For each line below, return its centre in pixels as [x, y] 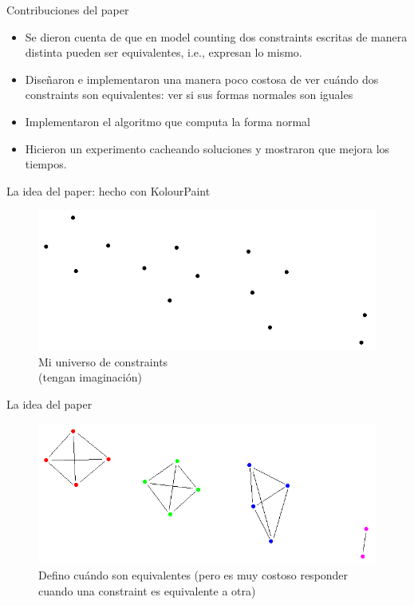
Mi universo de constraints [103, 361]
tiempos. [46, 164]
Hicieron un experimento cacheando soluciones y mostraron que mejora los [207, 148]
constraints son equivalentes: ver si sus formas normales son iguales [189, 95]
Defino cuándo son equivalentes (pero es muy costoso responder [193, 575]
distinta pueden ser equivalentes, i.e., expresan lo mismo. [164, 52]
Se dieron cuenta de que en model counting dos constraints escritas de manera [216, 36]
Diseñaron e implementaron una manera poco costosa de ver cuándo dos [202, 79]
